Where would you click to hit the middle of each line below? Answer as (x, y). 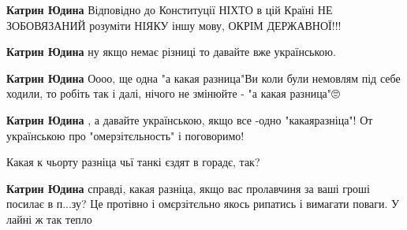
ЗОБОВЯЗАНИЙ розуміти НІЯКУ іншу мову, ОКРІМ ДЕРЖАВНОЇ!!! (174, 25)
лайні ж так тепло (49, 219)
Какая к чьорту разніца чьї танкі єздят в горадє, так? (133, 162)
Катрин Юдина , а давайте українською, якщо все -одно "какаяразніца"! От (190, 119)
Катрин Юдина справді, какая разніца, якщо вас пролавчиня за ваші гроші (188, 188)
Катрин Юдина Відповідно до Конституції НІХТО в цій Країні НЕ (170, 9)
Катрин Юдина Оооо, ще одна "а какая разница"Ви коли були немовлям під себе (203, 78)
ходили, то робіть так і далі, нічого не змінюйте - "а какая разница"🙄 (174, 93)
